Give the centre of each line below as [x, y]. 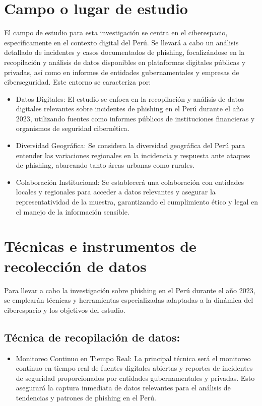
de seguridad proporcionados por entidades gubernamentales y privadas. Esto [135, 378]
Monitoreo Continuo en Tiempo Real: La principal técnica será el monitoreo [133, 358]
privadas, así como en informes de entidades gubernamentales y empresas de [122, 72]
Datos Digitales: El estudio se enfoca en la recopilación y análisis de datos [130, 98]
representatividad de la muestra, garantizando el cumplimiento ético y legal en [137, 202]
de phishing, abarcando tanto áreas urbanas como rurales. [105, 165]
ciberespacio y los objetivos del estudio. [65, 310]
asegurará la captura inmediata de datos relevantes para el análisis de [123, 388]
